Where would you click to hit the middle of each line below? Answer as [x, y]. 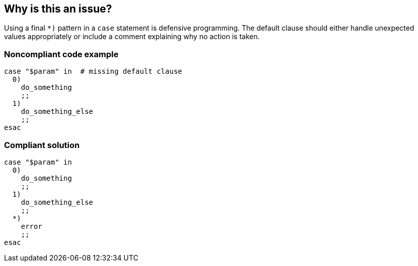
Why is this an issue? [58, 9]
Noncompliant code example [61, 54]
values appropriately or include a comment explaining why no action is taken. [132, 37]
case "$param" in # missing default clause [93, 72]
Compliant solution [42, 145]
